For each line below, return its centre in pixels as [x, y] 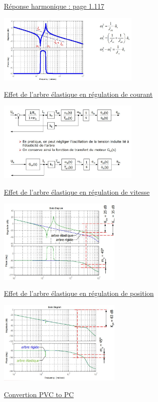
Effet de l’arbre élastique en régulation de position [79, 293]
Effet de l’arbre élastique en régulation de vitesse [77, 192]
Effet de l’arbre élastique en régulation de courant [78, 94]
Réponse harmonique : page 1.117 [54, 6]
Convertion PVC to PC [39, 394]
